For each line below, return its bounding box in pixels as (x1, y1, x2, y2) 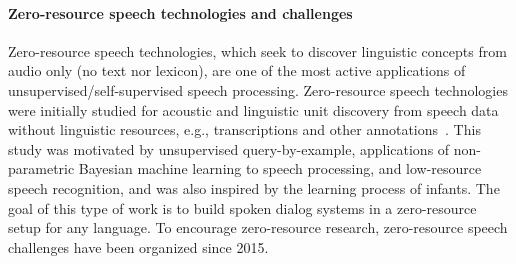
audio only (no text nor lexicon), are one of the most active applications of (8, 60, 466, 81)
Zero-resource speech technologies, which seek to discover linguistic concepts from (8, 40, 507, 61)
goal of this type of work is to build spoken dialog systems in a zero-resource (8, 197, 477, 218)
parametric (8, 158, 75, 179)
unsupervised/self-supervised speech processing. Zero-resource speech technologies (8, 79, 508, 100)
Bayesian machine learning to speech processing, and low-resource (78, 158, 482, 179)
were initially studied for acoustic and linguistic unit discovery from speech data (8, 99, 499, 120)
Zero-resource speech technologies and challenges (8, 2, 353, 23)
